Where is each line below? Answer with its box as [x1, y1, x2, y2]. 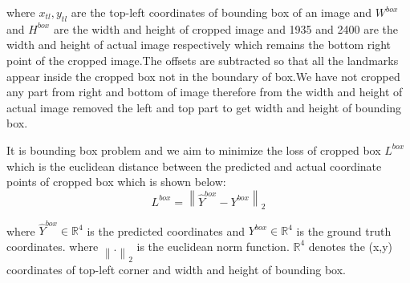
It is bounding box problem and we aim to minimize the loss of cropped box [6, 141, 381, 158]
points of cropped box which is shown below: [6, 173, 226, 190]
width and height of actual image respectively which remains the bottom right [6, 36, 391, 53]
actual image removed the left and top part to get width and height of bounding [6, 99, 402, 115]
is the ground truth [296, 222, 392, 239]
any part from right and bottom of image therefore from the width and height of [6, 83, 403, 100]
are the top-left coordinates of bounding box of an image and [71, 4, 372, 20]
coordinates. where [6, 237, 99, 254]
